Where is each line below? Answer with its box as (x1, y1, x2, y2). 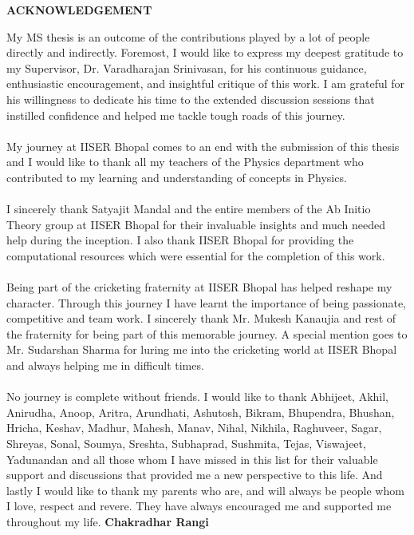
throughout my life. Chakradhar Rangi (6, 513, 209, 529)
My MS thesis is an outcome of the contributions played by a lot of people (6, 28, 370, 45)
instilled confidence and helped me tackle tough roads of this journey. (6, 106, 345, 123)
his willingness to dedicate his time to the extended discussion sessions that (6, 90, 375, 107)
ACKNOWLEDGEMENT (6, 2, 152, 18)
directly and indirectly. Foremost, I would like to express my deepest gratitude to (6, 44, 404, 61)
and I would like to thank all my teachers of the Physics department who (6, 153, 364, 170)
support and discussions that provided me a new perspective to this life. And (6, 466, 383, 483)
